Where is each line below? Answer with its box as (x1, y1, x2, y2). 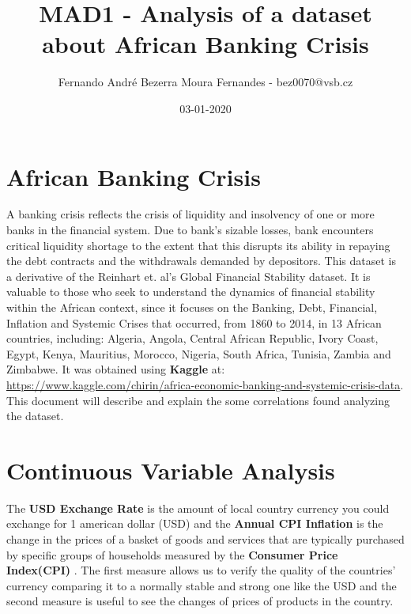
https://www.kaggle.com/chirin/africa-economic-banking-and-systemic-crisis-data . (6, 376, 404, 392)
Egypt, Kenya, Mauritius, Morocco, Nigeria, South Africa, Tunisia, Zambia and (6, 345, 391, 362)
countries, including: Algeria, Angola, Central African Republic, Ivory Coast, (6, 330, 379, 347)
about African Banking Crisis (42, 28, 369, 60)
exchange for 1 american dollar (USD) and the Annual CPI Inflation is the (6, 515, 383, 532)
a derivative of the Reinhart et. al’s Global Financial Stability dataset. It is (6, 267, 371, 284)
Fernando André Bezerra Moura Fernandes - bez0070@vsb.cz (58, 74, 353, 90)
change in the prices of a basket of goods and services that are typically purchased (6, 531, 405, 548)
